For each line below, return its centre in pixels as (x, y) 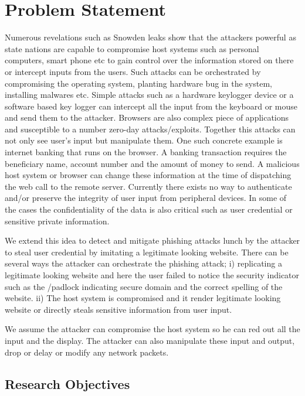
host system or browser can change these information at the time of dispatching (148, 175)
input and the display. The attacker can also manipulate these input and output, (150, 340)
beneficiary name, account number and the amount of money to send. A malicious (152, 163)
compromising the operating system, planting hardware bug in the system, (138, 83)
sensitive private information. (57, 221)
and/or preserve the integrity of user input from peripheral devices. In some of (146, 198)
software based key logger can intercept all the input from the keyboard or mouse (151, 106)
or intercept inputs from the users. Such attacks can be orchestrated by (133, 71)
